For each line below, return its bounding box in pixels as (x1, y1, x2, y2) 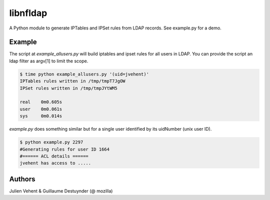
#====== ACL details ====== (19, 153, 88, 159)
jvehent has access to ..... (19, 160, 91, 166)
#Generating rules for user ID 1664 (19, 146, 110, 152)
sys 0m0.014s (19, 113, 62, 119)
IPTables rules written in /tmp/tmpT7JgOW (19, 78, 125, 84)
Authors (9, 175, 35, 183)
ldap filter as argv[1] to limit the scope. (9, 58, 88, 64)
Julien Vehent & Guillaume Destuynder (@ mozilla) (9, 188, 113, 194)
